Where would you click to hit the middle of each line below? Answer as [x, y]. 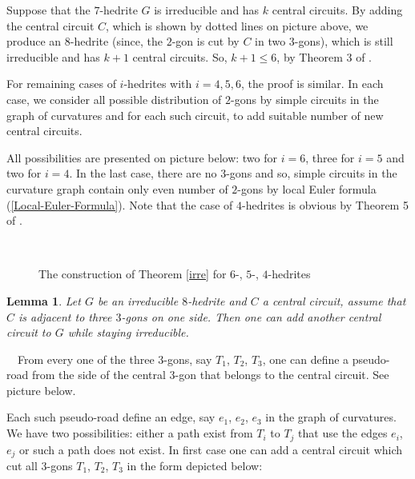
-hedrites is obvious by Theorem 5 [325, 204]
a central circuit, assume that [334, 300]
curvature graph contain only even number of [117, 188]
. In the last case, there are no [143, 173]
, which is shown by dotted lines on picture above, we [237, 25]
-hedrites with [158, 84]
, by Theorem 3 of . [324, 56]
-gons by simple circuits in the [305, 99]
